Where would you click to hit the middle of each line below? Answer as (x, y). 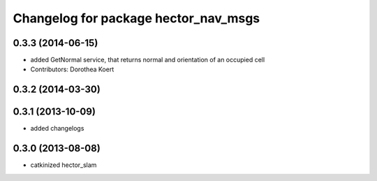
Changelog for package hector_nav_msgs (136, 18)
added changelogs (57, 129)
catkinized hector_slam (64, 165)
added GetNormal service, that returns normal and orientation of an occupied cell (148, 60)
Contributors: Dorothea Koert (72, 69)
